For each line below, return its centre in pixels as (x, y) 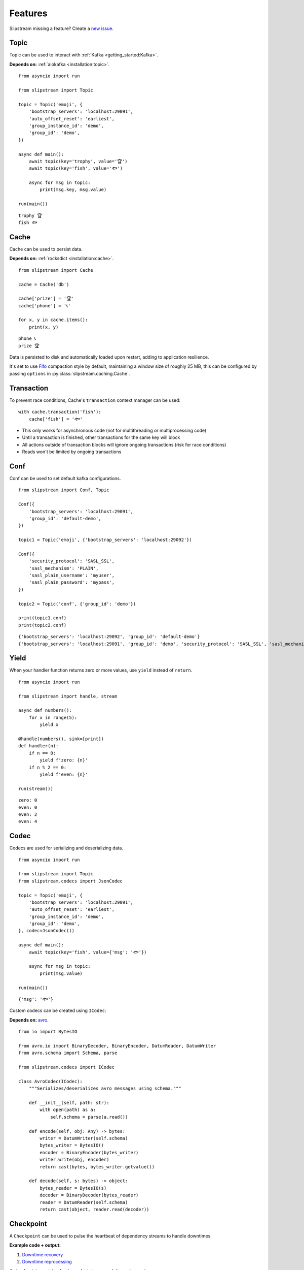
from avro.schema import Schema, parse (68, 1053)
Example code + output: (35, 1245)
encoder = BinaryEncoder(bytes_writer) (89, 1152)
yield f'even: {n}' (64, 774)
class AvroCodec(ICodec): (51, 1081)
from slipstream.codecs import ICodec (67, 1067)
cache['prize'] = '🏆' (46, 299)
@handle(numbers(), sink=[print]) (61, 739)
